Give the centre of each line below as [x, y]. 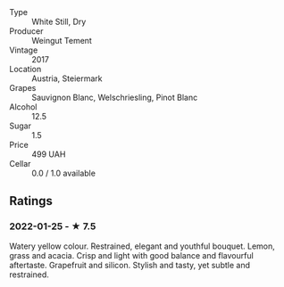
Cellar [20, 164]
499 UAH [49, 154]
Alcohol [23, 107]
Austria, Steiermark [67, 78]
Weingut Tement [62, 41]
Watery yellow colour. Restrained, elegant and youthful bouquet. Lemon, [142, 246]
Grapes [23, 88]
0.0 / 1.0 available [64, 173]
